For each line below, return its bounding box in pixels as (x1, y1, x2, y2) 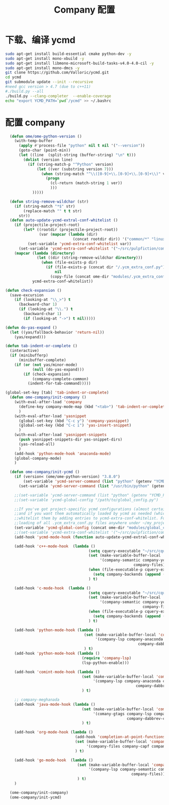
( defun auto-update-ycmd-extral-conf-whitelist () (10, 218, 118, 223)
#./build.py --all (5, 89, 44, 94)
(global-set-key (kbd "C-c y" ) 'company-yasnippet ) (18, 418, 129, 423)
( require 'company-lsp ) (81, 655, 132, 660)
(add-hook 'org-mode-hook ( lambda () (14, 730, 94, 735)
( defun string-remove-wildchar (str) (10, 199, 89, 204)
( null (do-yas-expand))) (32, 367, 84, 372)
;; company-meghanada (14, 697, 59, 702)
